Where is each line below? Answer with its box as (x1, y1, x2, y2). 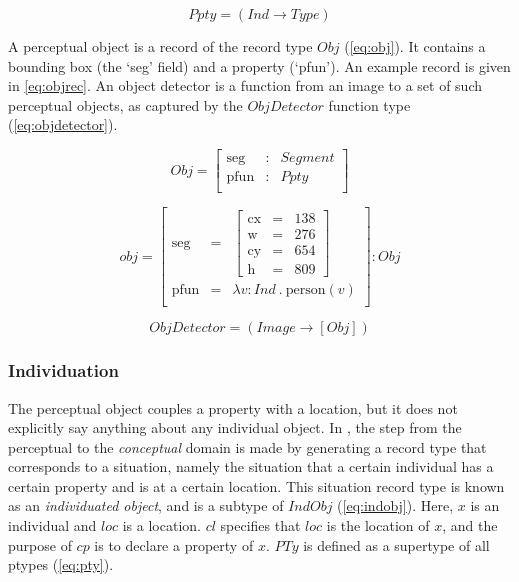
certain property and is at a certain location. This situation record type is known (8, 475, 505, 496)
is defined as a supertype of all (303, 534, 490, 555)
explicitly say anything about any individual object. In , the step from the (8, 417, 462, 438)
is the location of (326, 515, 430, 536)
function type (328, 94, 411, 115)
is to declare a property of (94, 534, 254, 555)
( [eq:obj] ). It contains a (344, 36, 486, 56)
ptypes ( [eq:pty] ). (8, 554, 114, 575)
